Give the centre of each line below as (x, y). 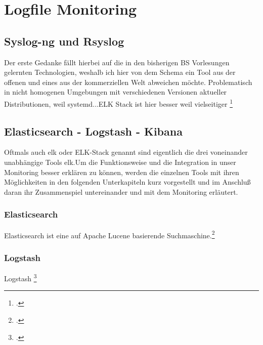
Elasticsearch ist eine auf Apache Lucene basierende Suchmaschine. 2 (109, 234)
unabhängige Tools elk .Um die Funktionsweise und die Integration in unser (120, 162)
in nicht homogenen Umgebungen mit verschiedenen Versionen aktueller (116, 92)
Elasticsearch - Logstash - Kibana (93, 131)
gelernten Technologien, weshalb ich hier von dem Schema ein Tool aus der (120, 72)
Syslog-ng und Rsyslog (64, 41)
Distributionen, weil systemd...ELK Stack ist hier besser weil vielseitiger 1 (118, 103)
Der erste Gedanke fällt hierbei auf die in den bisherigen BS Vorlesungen (117, 62)
